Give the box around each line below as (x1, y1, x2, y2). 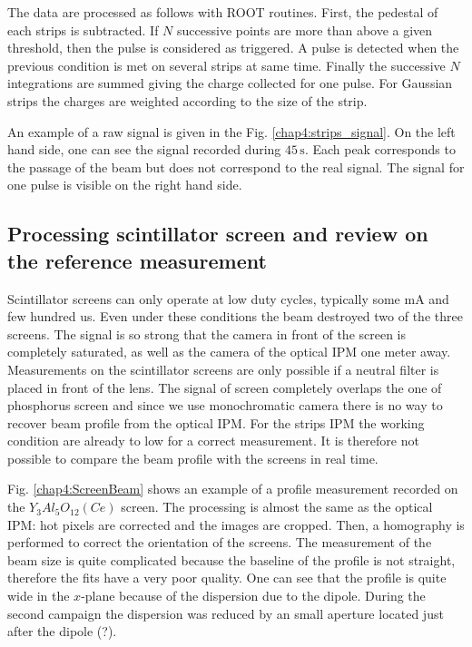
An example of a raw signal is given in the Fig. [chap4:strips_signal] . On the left (7, 122, 456, 141)
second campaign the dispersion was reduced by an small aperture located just (7, 603, 444, 622)
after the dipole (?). (7, 622, 117, 641)
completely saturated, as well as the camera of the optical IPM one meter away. (7, 342, 451, 361)
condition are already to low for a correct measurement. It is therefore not (7, 431, 419, 450)
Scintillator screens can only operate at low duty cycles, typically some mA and (7, 289, 449, 308)
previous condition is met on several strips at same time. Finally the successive (7, 55, 446, 74)
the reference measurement (7, 246, 267, 274)
